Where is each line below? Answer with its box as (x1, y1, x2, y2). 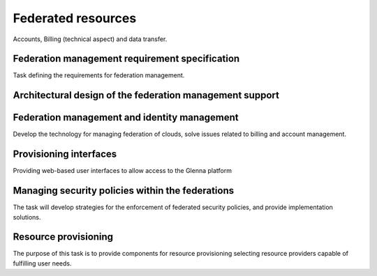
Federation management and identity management (13, 112, 239, 123)
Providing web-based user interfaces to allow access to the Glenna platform (13, 167, 232, 175)
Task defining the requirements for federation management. (13, 71, 185, 79)
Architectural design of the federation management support (13, 89, 279, 101)
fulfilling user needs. (13, 259, 73, 268)
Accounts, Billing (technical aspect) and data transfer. (13, 35, 168, 43)
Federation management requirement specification (13, 53, 240, 65)
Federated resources (13, 10, 137, 26)
